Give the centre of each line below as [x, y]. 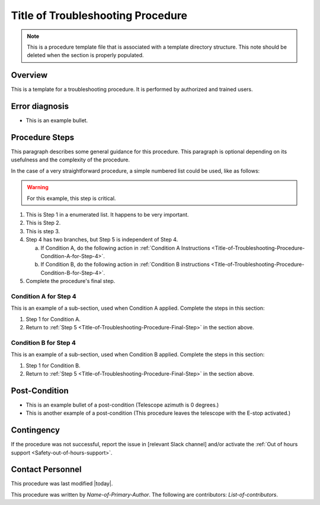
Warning [38, 188]
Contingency [36, 430]
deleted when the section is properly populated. [86, 55]
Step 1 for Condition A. [53, 319]
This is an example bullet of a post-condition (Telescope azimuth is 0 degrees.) [122, 405]
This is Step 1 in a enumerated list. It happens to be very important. [107, 215]
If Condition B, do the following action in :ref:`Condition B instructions [125, 265]
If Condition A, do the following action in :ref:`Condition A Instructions [125, 248]
